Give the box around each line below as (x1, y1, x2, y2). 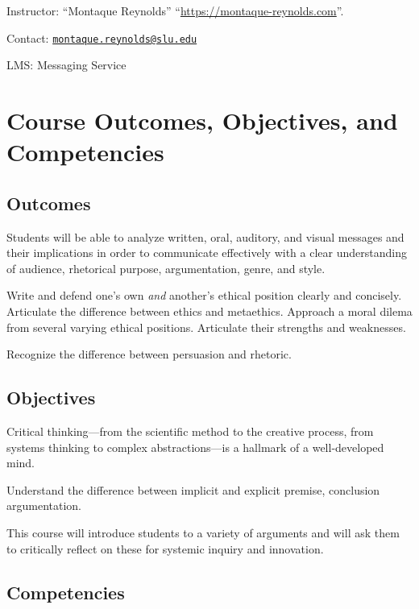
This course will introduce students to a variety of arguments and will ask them (6, 524, 400, 541)
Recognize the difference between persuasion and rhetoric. (6, 346, 292, 362)
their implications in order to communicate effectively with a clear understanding (6, 244, 407, 261)
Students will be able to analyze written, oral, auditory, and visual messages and (6, 228, 404, 245)
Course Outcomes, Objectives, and (6, 104, 398, 137)
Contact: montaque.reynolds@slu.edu (6, 29, 197, 46)
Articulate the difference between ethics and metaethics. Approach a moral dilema (6, 302, 413, 319)
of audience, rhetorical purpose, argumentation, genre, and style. (6, 259, 326, 276)
